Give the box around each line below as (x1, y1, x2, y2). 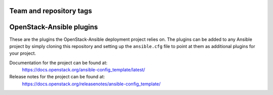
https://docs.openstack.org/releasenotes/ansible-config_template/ (22, 81, 161, 87)
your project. (9, 51, 36, 57)
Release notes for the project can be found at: (9, 74, 105, 80)
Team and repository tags (9, 7, 92, 15)
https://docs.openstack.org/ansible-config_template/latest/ (22, 67, 145, 73)
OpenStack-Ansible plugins (9, 23, 98, 31)
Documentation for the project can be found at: (9, 60, 108, 66)
